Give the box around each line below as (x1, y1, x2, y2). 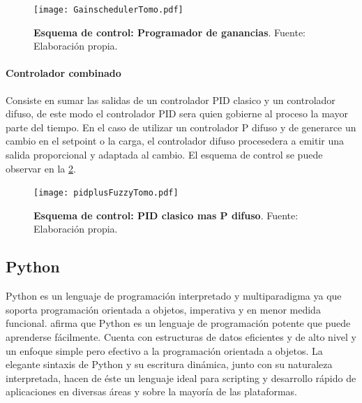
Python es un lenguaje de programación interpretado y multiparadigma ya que (6, 288, 342, 303)
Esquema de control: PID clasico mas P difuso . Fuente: (33, 207, 299, 222)
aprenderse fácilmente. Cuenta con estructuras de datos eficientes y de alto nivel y (6, 330, 356, 344)
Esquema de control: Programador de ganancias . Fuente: (33, 24, 306, 39)
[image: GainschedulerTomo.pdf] (33, 5, 183, 15)
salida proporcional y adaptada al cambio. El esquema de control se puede (6, 147, 323, 162)
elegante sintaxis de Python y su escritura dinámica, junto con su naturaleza (6, 357, 333, 372)
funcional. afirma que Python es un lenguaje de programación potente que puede (6, 316, 351, 330)
